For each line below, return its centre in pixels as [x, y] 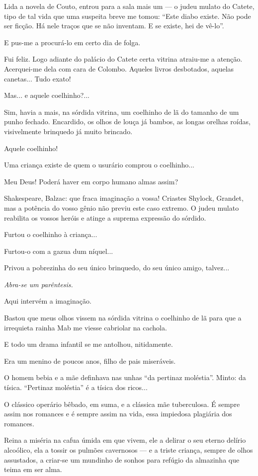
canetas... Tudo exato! [38, 78]
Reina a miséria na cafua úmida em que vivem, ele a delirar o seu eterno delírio [125, 440]
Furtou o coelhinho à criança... [51, 234]
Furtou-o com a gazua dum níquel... [59, 251]
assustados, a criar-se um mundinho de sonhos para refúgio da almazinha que [122, 459]
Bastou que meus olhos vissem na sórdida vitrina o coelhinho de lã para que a [123, 318]
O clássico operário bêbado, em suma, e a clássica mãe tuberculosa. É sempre [122, 404]
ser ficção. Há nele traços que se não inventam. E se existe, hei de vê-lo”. [114, 26]
